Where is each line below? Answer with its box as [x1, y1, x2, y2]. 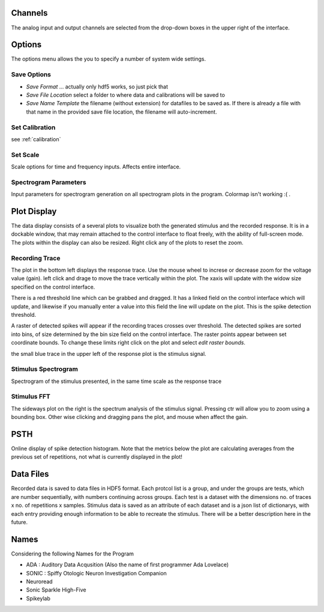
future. [11, 518, 28, 525]
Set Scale [11, 150, 40, 159]
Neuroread [26, 578, 53, 586]
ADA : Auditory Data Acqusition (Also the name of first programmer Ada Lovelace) [26, 561, 229, 568]
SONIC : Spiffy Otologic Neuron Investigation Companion [26, 569, 167, 577]
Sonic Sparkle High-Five [26, 586, 86, 593]
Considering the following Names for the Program [11, 550, 134, 557]
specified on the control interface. [11, 283, 95, 290]
